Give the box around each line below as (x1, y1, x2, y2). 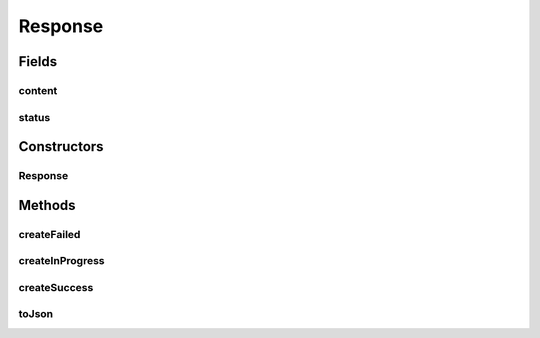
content (18, 83, 58, 97)
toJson (18, 307, 54, 321)
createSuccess (18, 280, 94, 294)
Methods (18, 196, 76, 214)
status (18, 110, 51, 124)
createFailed (18, 227, 81, 241)
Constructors (18, 138, 104, 155)
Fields (18, 53, 58, 70)
